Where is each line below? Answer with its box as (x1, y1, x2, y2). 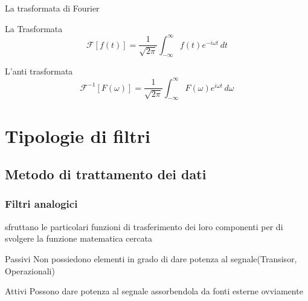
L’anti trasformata (5, 65, 73, 78)
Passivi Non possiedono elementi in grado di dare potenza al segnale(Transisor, (5, 252, 297, 265)
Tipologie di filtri (5, 123, 150, 148)
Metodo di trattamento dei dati (5, 165, 207, 184)
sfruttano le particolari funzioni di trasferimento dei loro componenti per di (5, 220, 283, 233)
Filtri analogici (5, 196, 78, 211)
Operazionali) (5, 264, 55, 277)
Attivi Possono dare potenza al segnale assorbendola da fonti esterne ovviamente (5, 285, 303, 297)
